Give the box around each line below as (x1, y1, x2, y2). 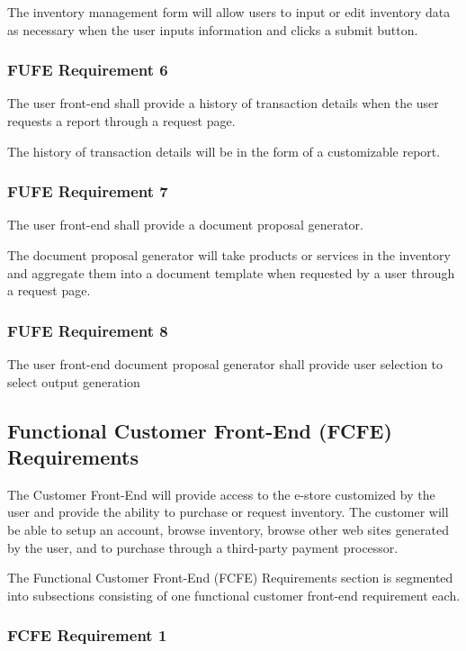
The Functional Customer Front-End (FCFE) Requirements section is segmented (7, 568, 453, 587)
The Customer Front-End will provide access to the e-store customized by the (7, 484, 435, 503)
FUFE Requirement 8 (7, 319, 168, 341)
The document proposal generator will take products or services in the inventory (7, 246, 451, 264)
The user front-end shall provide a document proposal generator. (7, 215, 363, 234)
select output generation (7, 372, 140, 391)
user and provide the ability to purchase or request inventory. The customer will (7, 502, 449, 521)
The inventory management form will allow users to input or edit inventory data (7, 3, 451, 21)
